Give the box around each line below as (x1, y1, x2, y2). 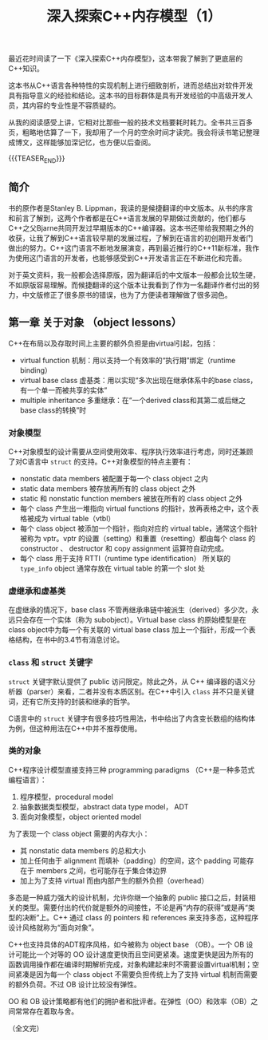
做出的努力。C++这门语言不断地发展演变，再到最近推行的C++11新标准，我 (8, 243, 253, 252)
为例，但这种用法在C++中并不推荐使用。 (8, 723, 142, 733)
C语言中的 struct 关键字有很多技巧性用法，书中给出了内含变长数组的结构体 (8, 714, 256, 723)
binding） (19, 365, 52, 375)
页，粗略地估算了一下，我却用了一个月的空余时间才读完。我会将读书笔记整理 (8, 128, 260, 137)
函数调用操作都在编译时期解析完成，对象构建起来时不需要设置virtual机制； (8, 959, 253, 969)
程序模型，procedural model (19, 792, 114, 801)
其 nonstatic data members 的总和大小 (19, 845, 146, 855)
